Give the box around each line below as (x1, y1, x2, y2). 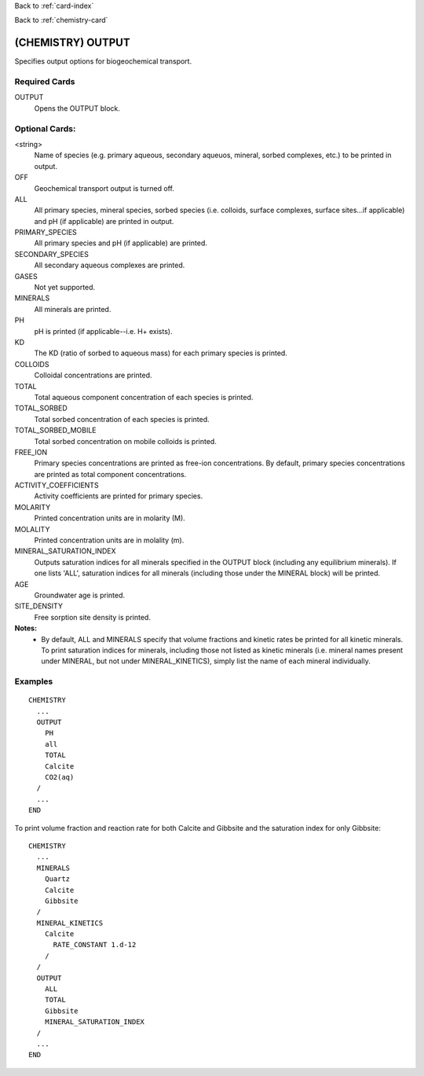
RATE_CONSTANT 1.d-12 (53, 940, 137, 949)
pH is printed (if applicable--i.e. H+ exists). (34, 326, 173, 336)
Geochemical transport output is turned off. (34, 183, 174, 193)
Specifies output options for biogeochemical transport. (14, 57, 192, 66)
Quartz (44, 875, 71, 883)
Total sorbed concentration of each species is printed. (34, 414, 210, 424)
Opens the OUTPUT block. (34, 103, 121, 113)
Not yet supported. (34, 283, 96, 292)
